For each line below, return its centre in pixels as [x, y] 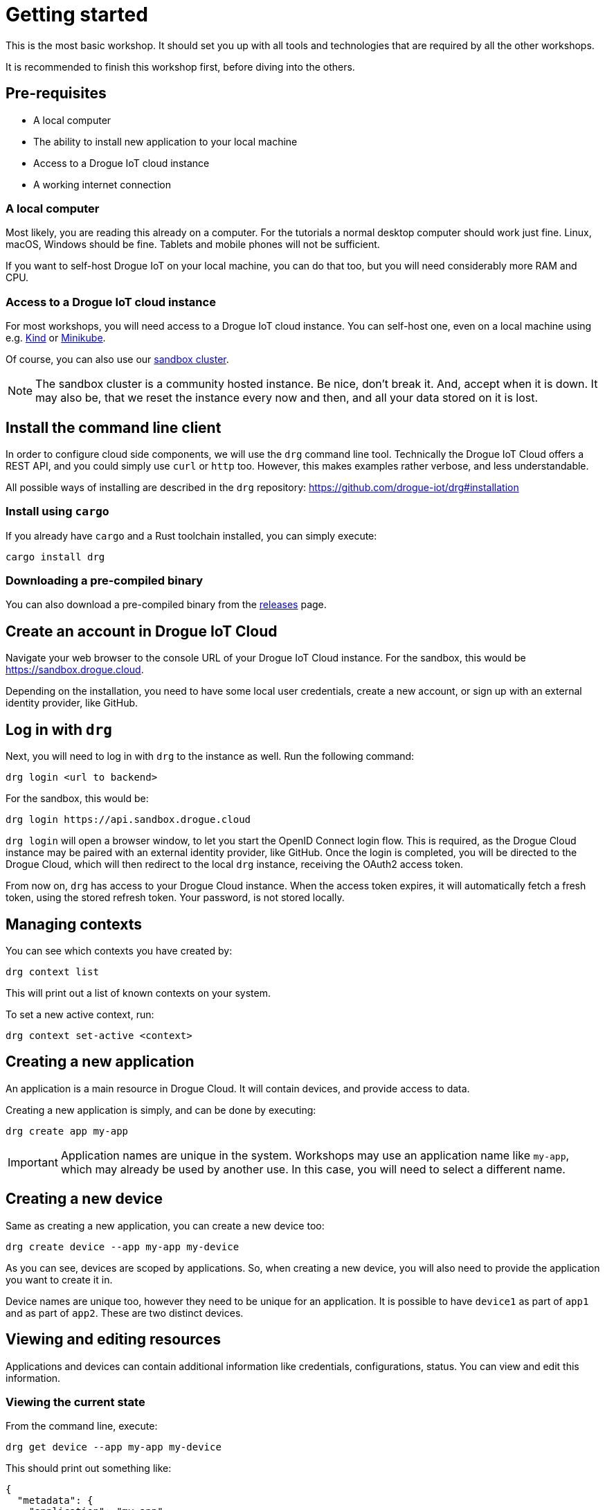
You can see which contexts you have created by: [119, 950]
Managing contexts [74, 924]
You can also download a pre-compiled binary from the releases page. [166, 605]
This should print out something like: [89, 1468]
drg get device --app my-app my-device [114, 1447]
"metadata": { [55, 1501]
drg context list [52, 971]
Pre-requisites [56, 94]
